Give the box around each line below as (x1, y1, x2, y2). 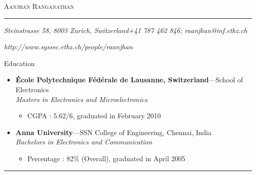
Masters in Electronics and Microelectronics (15, 94, 148, 104)
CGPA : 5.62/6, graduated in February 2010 (27, 110, 161, 121)
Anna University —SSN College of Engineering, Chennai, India (15, 127, 212, 137)
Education (4, 58, 35, 68)
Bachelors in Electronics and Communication (15, 137, 152, 147)
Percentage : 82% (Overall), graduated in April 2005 (27, 153, 186, 163)
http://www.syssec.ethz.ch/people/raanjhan (4, 41, 133, 52)
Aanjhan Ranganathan (4, 1, 74, 11)
